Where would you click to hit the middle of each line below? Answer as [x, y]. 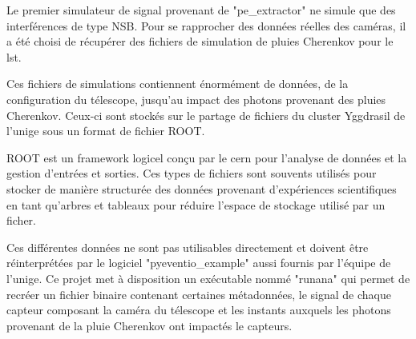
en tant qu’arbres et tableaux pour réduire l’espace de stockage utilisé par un [196, 204]
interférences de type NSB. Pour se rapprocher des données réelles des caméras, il [206, 25]
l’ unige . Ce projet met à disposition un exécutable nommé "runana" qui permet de [208, 278]
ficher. [21, 220]
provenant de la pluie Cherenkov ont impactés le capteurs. [149, 325]
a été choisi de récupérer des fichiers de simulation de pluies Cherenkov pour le [200, 41]
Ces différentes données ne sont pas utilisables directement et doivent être [188, 247]
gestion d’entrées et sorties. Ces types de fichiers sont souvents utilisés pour [192, 173]
